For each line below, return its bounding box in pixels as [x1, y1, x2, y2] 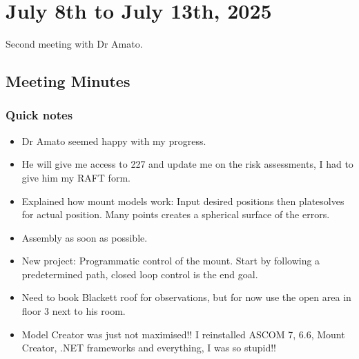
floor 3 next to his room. [21, 304, 126, 318]
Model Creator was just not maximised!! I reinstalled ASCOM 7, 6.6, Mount [21, 327, 345, 341]
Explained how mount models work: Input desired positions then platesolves [21, 193, 345, 208]
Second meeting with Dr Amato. [6, 37, 143, 51]
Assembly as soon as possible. [21, 230, 148, 244]
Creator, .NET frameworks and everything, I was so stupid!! [21, 340, 276, 355]
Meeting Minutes [6, 70, 130, 92]
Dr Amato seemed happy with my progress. [21, 133, 206, 148]
